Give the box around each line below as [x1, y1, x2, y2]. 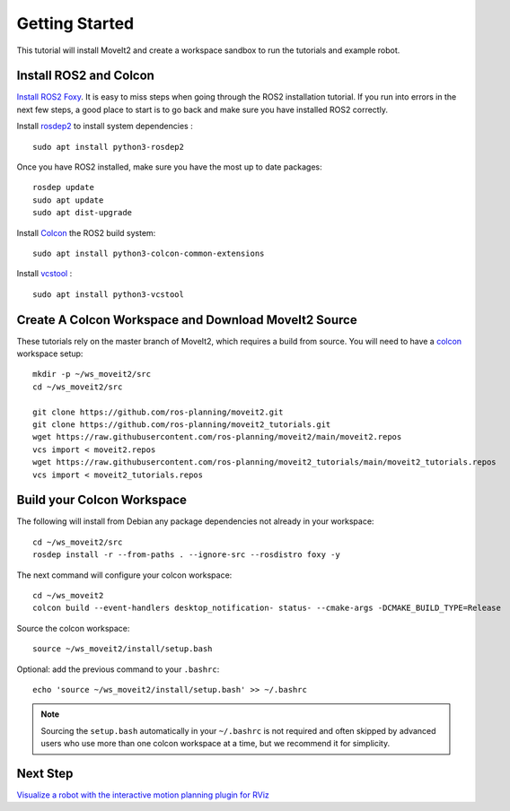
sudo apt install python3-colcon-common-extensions [32, 248, 265, 258]
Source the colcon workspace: [16, 623, 130, 633]
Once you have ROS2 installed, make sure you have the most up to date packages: [16, 161, 322, 172]
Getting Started [16, 13, 135, 33]
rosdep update [32, 182, 94, 193]
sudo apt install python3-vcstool [32, 289, 184, 300]
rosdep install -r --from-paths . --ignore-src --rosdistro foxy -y [32, 550, 340, 560]
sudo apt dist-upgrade [32, 207, 133, 218]
